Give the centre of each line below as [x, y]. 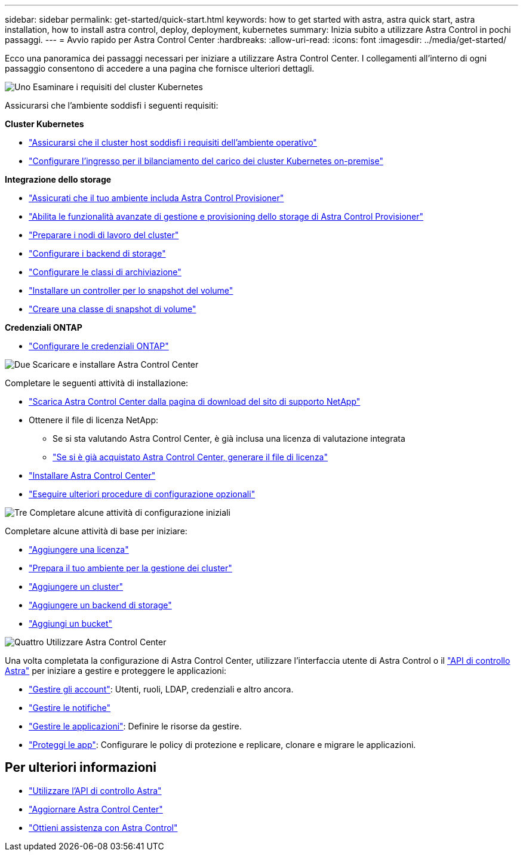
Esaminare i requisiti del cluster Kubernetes [118, 87]
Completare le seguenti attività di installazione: [97, 383]
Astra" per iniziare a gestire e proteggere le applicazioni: [116, 671]
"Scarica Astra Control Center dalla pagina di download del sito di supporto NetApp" [195, 401]
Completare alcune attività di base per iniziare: [96, 531]
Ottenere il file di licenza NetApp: [94, 420]
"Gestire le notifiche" [70, 708]
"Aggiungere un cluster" [76, 586]
